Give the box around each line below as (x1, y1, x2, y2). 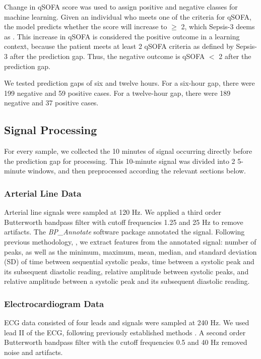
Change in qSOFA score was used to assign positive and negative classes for (4, 2, 238, 12)
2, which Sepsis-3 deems (181, 21, 255, 32)
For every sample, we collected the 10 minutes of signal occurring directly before (4, 146, 252, 156)
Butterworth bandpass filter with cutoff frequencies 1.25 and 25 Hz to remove (4, 216, 243, 227)
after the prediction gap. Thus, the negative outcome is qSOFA (10, 50, 205, 61)
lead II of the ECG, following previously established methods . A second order (4, 327, 246, 337)
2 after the (219, 50, 251, 61)
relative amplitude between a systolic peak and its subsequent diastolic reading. (4, 276, 250, 286)
